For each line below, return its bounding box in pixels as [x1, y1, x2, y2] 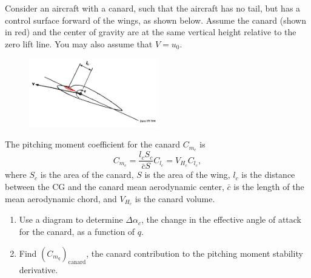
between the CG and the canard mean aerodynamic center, [5, 180, 224, 192]
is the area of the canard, [40, 168, 134, 181]
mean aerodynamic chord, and [5, 192, 117, 205]
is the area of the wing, [144, 168, 230, 181]
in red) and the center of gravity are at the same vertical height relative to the [5, 25, 296, 38]
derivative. [19, 263, 58, 276]
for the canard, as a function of [19, 225, 135, 237]
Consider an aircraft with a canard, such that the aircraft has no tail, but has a [5, 2, 301, 14]
